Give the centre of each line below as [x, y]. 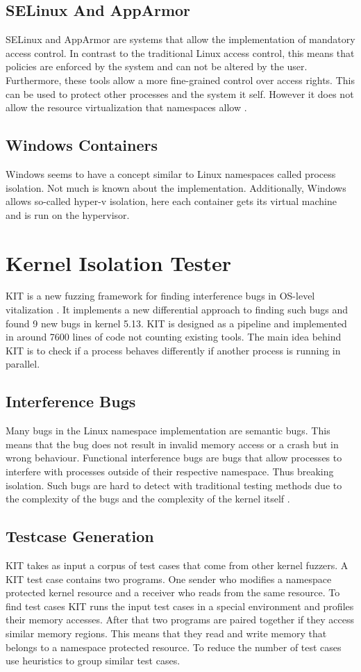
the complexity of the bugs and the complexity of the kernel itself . [148, 499]
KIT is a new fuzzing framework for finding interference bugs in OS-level [160, 296]
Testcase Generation [80, 536]
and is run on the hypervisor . [68, 214]
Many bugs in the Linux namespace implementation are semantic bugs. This [168, 431]
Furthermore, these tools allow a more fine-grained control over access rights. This [180, 80]
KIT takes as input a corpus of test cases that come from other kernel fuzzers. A [177, 565]
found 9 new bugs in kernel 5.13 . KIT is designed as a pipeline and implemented [176, 323]
